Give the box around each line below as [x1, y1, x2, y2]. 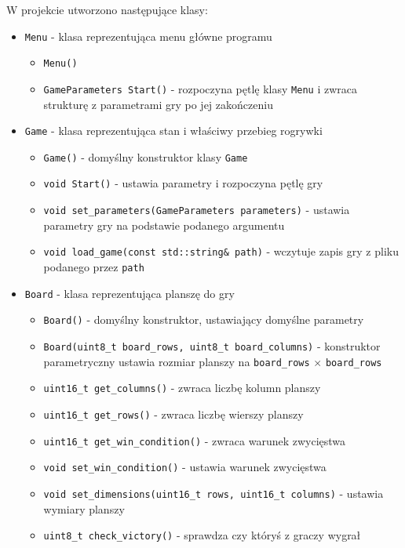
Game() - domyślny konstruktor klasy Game [43, 148, 248, 165]
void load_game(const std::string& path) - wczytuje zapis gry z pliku [43, 243, 399, 259]
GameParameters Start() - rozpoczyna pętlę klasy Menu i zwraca [43, 80, 357, 96]
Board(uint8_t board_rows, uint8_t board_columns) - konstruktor [43, 338, 381, 354]
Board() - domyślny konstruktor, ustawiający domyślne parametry [43, 311, 364, 328]
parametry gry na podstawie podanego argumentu [43, 216, 285, 233]
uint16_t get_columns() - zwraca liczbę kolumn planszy [43, 379, 321, 396]
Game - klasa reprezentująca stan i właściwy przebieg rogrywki [24, 122, 323, 139]
